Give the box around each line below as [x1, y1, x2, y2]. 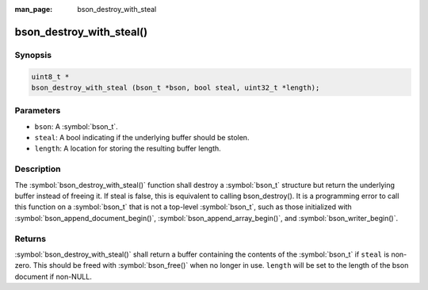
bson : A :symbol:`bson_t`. [34, 121, 118, 131]
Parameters [14, 105, 61, 116]
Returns [14, 233, 47, 244]
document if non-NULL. [14, 272, 93, 281]
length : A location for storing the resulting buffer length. [34, 143, 221, 154]
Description [14, 163, 61, 174]
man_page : [14, 5, 53, 13]
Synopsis [14, 49, 52, 60]
